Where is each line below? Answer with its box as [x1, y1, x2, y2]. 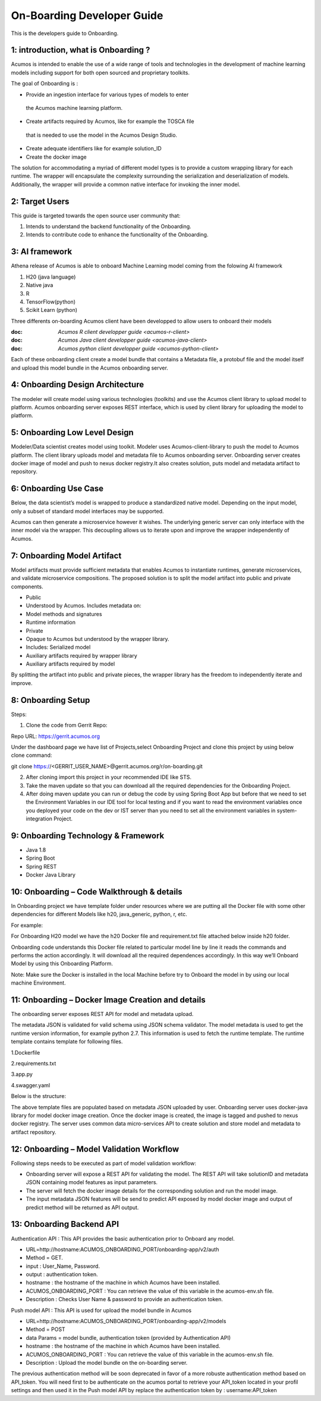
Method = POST [26, 1326, 65, 1333]
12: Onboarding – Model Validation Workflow [11, 1144, 180, 1154]
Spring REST [26, 863, 57, 870]
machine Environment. [11, 979, 66, 986]
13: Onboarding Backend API [11, 1219, 119, 1229]
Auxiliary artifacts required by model [26, 660, 115, 668]
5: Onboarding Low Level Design [11, 428, 134, 438]
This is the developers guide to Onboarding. [11, 30, 119, 37]
